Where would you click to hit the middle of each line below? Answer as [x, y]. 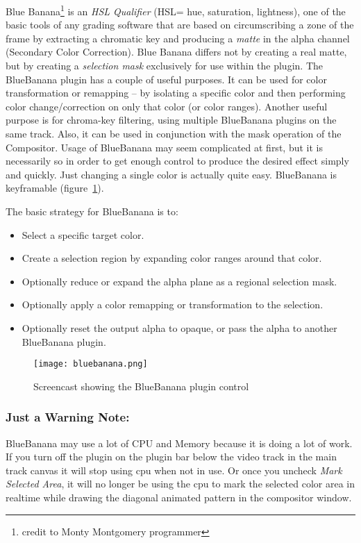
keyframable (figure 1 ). [55, 188]
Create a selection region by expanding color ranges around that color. [172, 258]
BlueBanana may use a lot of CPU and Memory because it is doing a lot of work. [179, 443]
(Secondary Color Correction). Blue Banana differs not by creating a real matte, [176, 52]
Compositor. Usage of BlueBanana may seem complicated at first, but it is [164, 147]
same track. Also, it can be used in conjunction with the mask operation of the [174, 133]
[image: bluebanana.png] [91, 364]
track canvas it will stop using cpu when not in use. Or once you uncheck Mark [174, 470]
